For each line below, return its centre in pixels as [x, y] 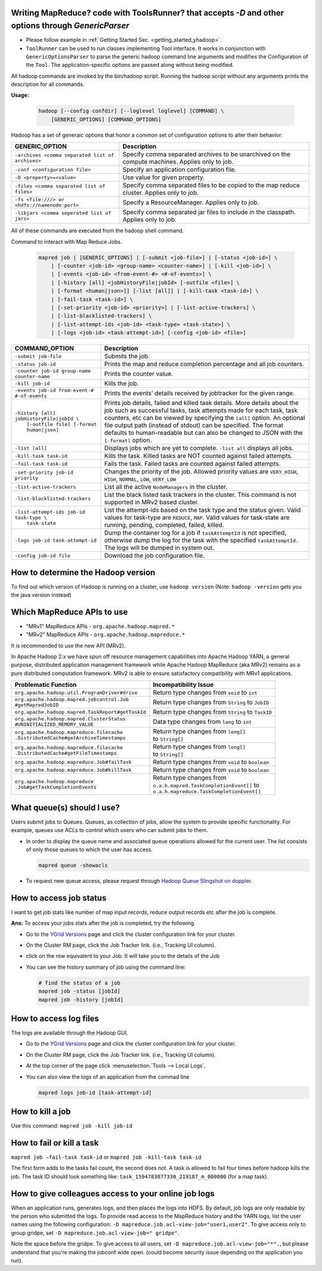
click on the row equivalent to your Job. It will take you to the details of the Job [123, 956]
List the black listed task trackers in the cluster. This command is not [200, 495]
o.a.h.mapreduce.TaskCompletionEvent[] [207, 792]
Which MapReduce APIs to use [69, 612]
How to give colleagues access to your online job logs [113, 1194]
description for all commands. [48, 84]
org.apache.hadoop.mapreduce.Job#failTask [73, 762]
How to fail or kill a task [55, 1143]
